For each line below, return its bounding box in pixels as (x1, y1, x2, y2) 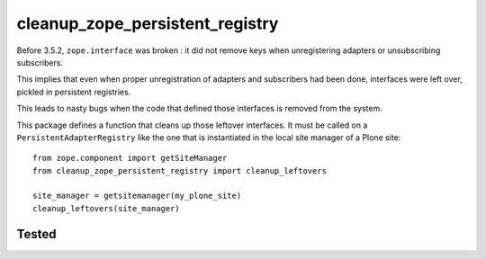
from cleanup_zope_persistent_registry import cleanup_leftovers (32, 165, 328, 175)
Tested (16, 226, 57, 242)
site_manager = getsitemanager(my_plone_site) (32, 191, 242, 201)
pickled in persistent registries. (16, 86, 131, 97)
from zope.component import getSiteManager (32, 153, 228, 164)
